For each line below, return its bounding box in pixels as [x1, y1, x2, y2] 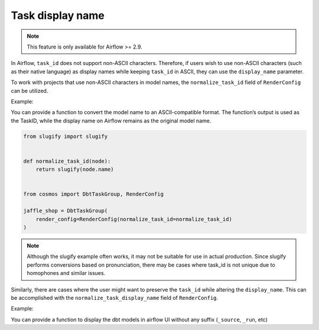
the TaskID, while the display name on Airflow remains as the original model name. [11, 117, 211, 124]
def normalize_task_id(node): [23, 157, 111, 164]
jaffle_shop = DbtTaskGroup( [23, 208, 108, 214]
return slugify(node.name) [35, 166, 115, 173]
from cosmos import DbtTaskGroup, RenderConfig [23, 191, 164, 198]
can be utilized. [11, 87, 48, 94]
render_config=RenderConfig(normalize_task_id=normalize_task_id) [35, 216, 233, 222]
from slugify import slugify [23, 133, 108, 140]
